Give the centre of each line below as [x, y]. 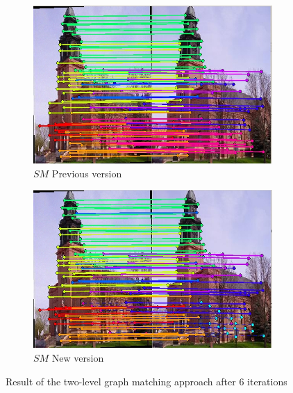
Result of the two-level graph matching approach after [121, 381]
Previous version [87, 173]
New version [78, 357]
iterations [267, 381]
